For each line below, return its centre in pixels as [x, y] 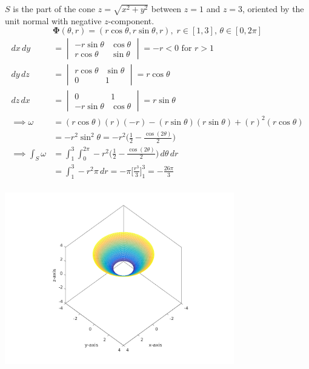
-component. [131, 20]
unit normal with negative [53, 20]
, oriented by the [273, 8]
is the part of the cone [54, 8]
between [166, 8]
